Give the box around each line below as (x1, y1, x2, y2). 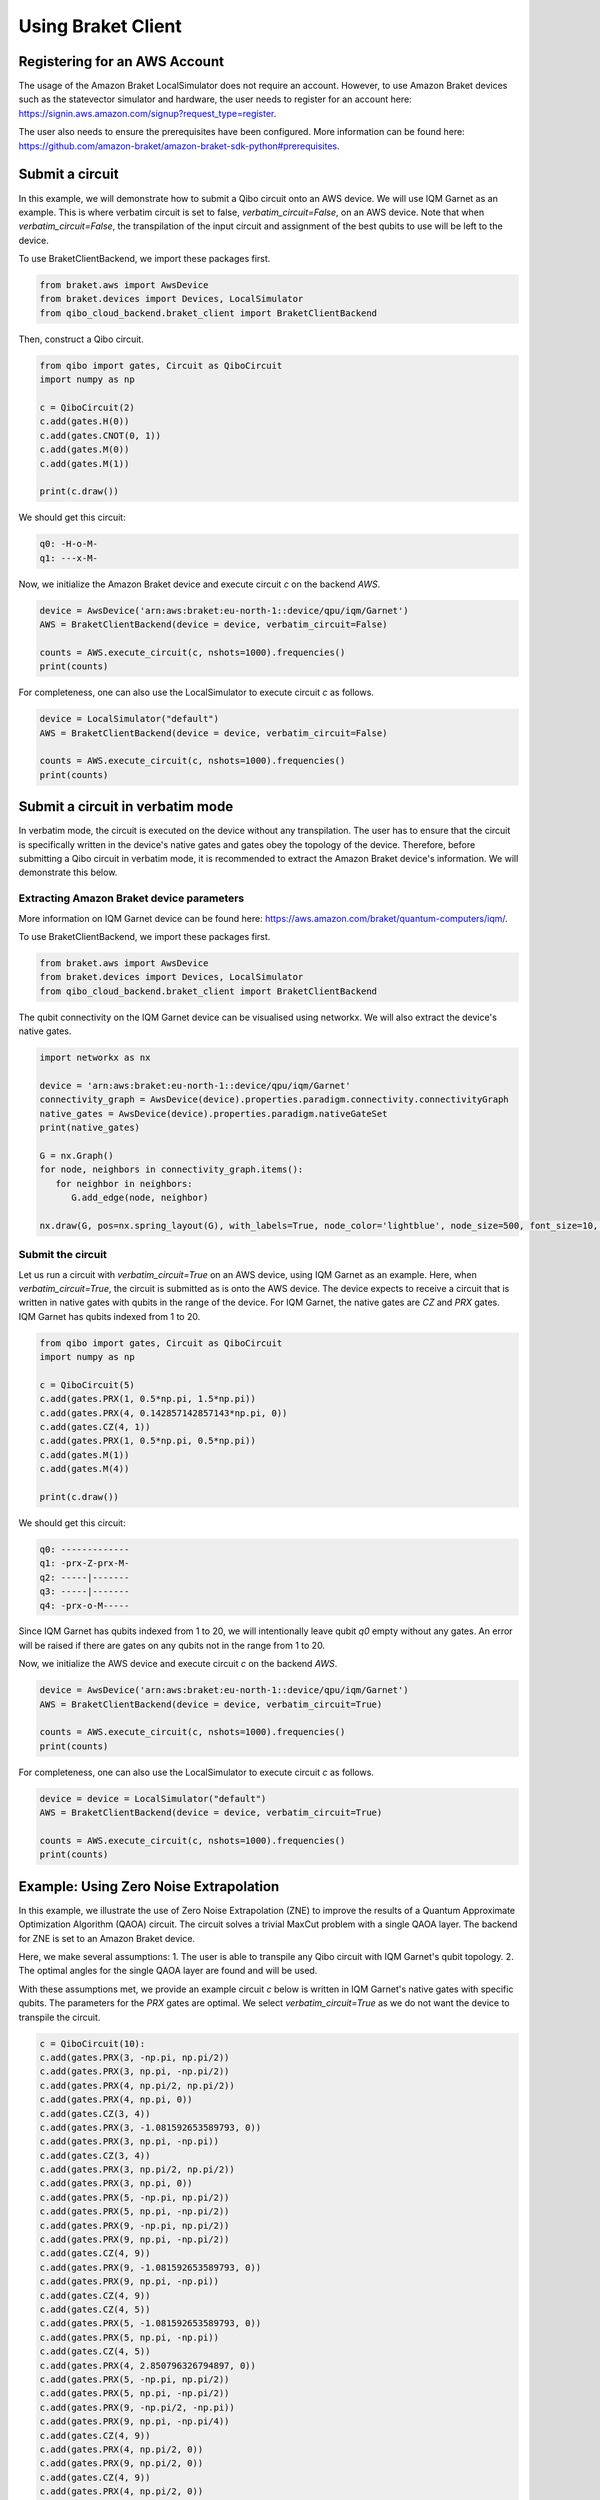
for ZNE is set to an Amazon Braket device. (18, 1932, 195, 1944)
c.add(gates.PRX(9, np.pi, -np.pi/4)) (39, 2416, 230, 2427)
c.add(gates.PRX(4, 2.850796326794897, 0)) (39, 2360, 257, 2371)
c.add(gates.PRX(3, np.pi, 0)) (39, 2178, 194, 2189)
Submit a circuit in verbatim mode (18, 798, 234, 815)
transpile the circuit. (18, 2011, 101, 2023)
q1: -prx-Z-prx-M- (39, 1558, 130, 1569)
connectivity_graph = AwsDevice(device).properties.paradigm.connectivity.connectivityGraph (39, 1094, 509, 1105)
